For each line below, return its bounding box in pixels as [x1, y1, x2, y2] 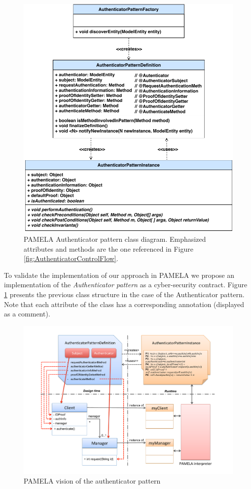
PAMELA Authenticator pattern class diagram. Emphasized [24, 234, 206, 244]
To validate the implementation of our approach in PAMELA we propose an [4, 269, 235, 280]
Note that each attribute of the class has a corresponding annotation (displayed [4, 299, 245, 309]
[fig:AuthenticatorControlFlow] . [24, 253, 118, 264]
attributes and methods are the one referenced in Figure [24, 243, 193, 254]
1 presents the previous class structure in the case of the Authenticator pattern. [4, 289, 245, 300]
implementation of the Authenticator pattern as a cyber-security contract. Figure [4, 279, 248, 290]
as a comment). [4, 309, 50, 319]
